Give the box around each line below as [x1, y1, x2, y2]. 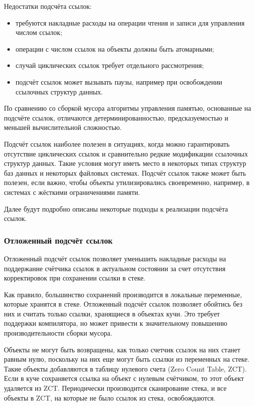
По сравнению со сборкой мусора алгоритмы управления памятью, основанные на [4, 103, 252, 113]
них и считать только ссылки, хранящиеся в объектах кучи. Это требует [4, 308, 220, 318]
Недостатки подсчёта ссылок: [4, 1, 92, 11]
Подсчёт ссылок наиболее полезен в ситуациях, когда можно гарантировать [4, 138, 230, 149]
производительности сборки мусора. [4, 328, 112, 338]
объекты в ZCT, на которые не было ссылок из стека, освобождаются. [4, 392, 216, 403]
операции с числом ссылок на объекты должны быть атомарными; [15, 43, 214, 54]
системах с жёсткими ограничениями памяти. [4, 187, 140, 197]
